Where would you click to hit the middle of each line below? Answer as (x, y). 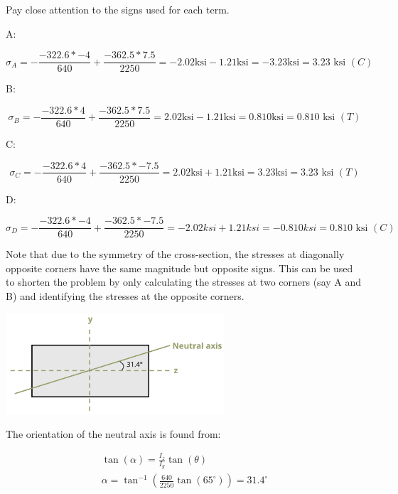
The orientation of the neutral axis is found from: (113, 433)
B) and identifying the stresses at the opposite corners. (125, 296)
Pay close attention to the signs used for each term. (118, 9)
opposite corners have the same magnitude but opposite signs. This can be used (179, 268)
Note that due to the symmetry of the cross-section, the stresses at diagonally (175, 254)
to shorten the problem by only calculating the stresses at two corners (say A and (184, 282)
